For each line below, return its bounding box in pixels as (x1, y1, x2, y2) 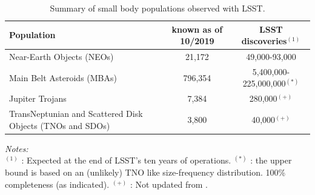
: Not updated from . (130, 177, 208, 190)
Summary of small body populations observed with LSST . (50, 2, 265, 14)
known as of (171, 22, 223, 35)
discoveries (241, 35, 287, 47)
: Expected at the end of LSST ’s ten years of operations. (21, 154, 231, 167)
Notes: (5, 142, 28, 154)
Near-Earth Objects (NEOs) (9, 50, 114, 63)
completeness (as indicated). (5, 177, 110, 190)
